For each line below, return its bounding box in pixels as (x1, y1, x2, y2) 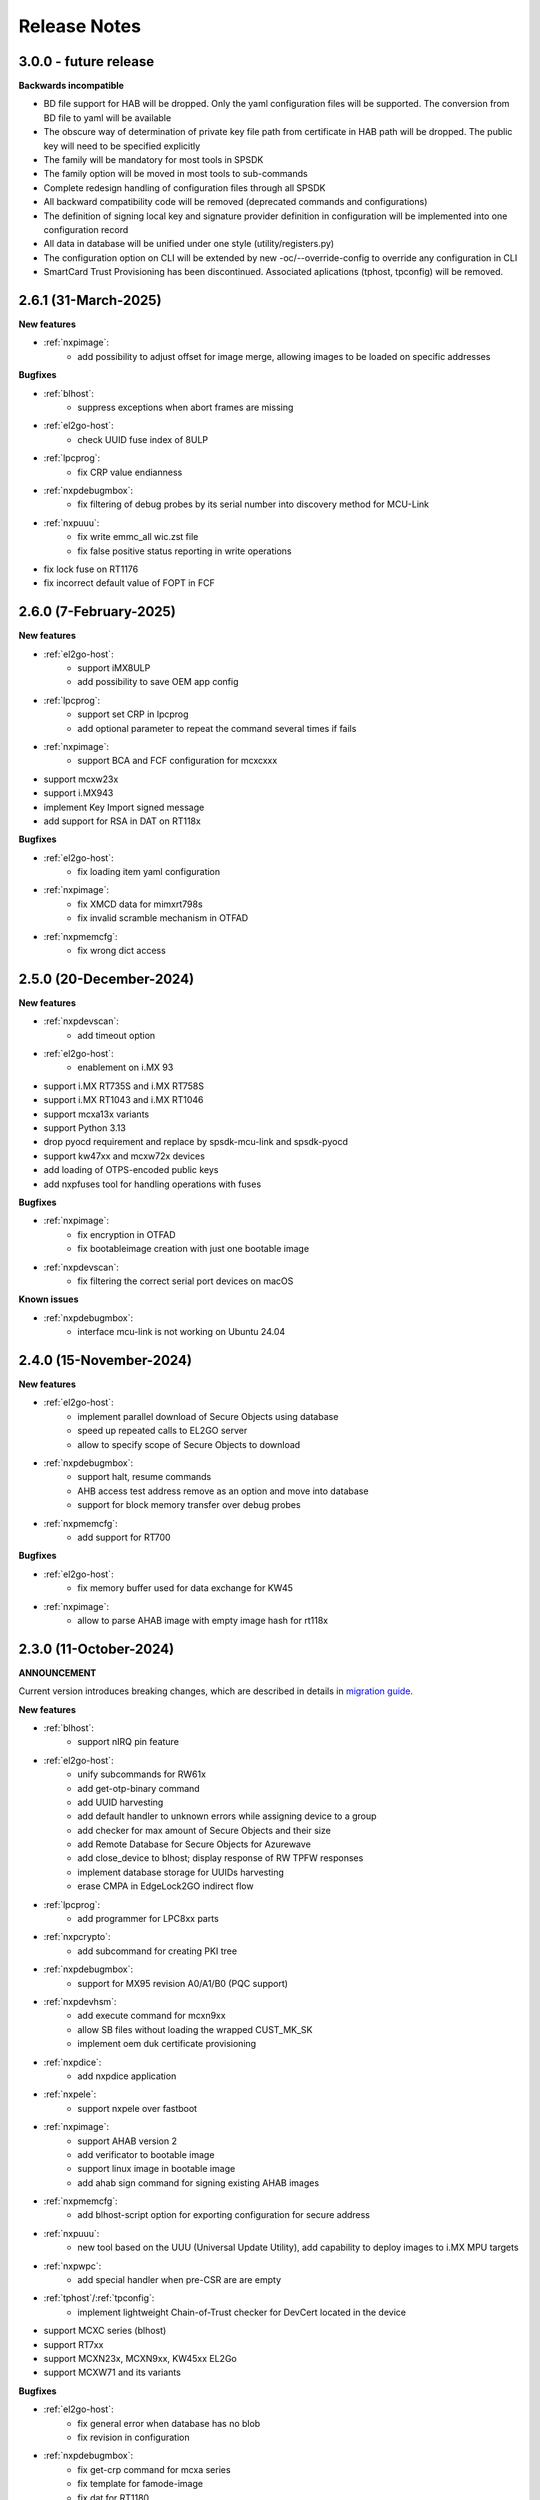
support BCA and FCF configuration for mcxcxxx (77, 755, 278, 767)
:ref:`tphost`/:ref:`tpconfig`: (43, 2292, 155, 2304)
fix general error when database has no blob (77, 2417, 261, 2429)
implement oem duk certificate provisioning (77, 2038, 257, 2050)
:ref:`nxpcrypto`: (43, 1931, 111, 1943)
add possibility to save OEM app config (77, 676, 239, 688)
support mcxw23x (43, 773, 119, 785)
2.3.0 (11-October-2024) (18, 1640, 175, 1657)
